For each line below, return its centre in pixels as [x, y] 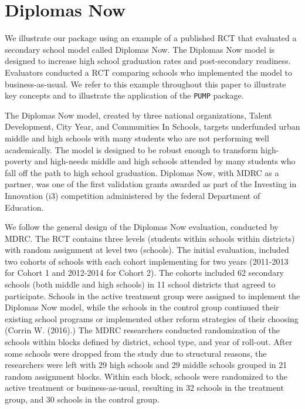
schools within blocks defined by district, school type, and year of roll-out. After [149, 342]
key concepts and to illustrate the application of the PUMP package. [124, 95]
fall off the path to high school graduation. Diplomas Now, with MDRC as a [142, 172]
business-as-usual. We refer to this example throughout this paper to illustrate [145, 84]
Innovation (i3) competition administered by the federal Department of [133, 195]
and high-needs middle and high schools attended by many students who [165, 161]
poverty [18, 161]
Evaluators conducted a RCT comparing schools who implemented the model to [148, 72]
